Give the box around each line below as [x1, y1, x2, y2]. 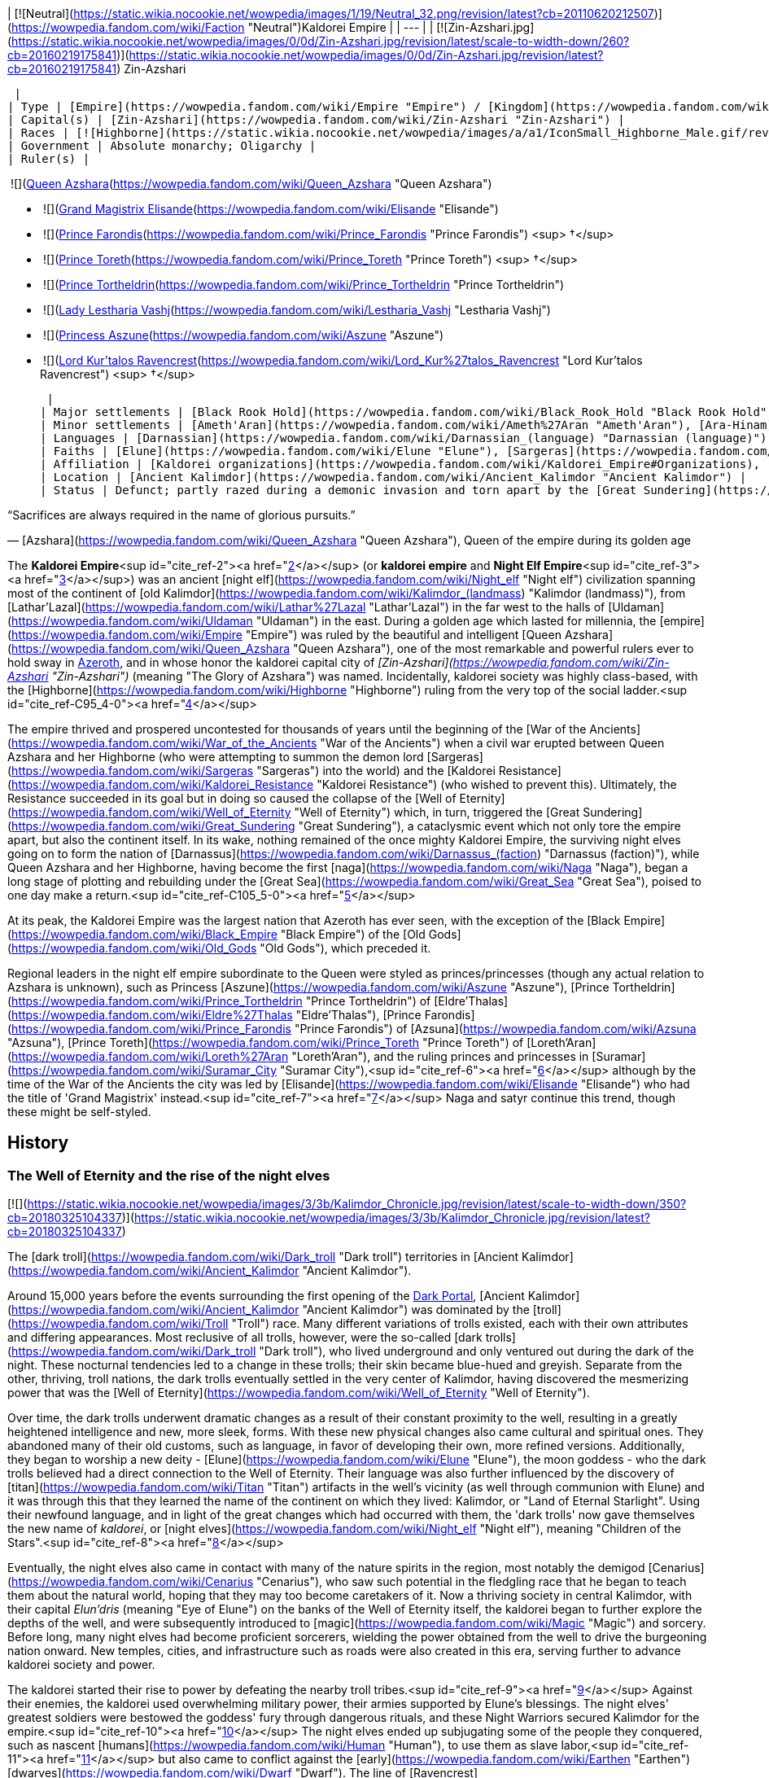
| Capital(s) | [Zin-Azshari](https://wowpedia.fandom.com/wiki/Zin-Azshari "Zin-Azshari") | [7, 113, 625, 126]
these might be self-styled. [7, 1105, 151, 1119]
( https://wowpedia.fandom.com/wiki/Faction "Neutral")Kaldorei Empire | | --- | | [7, 20, 434, 34]
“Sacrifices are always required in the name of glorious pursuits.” [7, 508, 356, 522]
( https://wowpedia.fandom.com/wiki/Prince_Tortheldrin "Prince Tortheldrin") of [7, 994, 431, 1008]
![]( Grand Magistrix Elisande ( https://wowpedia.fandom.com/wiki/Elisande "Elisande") [42, 202, 499, 216]
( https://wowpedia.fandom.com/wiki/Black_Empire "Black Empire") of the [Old [7, 927, 426, 941]
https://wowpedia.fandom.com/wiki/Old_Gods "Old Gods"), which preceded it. [11, 941, 431, 955]
